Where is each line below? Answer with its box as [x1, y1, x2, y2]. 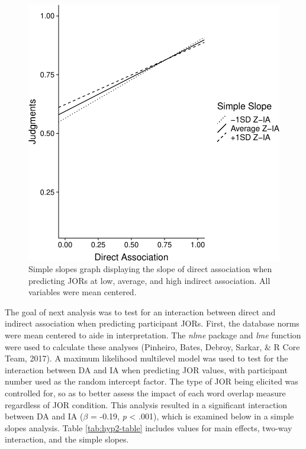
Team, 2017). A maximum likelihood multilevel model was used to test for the [5, 352, 288, 364]
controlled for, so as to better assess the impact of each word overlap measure [5, 387, 286, 399]
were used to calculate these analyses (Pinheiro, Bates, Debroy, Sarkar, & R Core [5, 340, 300, 353]
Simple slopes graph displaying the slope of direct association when [28, 263, 272, 275]
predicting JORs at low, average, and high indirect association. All [28, 274, 270, 286]
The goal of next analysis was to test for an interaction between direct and [5, 305, 276, 318]
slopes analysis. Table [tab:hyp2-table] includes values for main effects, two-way [5, 421, 292, 434]
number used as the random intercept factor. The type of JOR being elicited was [5, 375, 298, 387]
